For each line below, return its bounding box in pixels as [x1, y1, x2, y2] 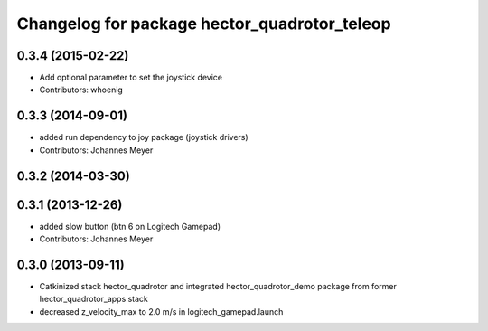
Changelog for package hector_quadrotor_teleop [16, 14, 392, 33]
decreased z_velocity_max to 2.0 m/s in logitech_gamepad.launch [39, 306, 284, 317]
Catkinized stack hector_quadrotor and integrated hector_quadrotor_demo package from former [39, 280, 397, 291]
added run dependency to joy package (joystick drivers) [39, 132, 249, 143]
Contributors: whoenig [39, 84, 124, 95]
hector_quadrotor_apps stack [39, 294, 149, 305]
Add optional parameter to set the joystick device [39, 72, 223, 83]
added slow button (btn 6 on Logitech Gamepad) [39, 221, 221, 232]
